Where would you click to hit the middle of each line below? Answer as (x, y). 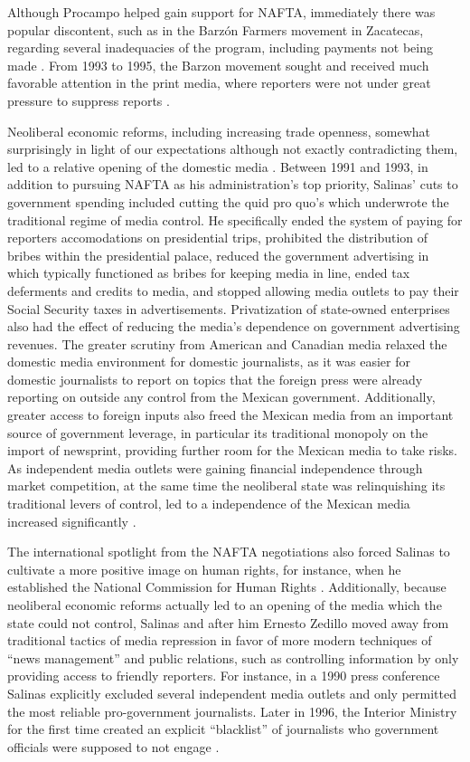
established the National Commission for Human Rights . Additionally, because (227, 587)
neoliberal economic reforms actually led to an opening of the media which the (225, 605)
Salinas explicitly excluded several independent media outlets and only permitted (232, 693)
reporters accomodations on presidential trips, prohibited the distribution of (218, 238)
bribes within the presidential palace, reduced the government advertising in (218, 255)
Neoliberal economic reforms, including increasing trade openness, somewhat (219, 131)
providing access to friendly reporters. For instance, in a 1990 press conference (224, 676)
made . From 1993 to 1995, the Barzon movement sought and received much (218, 65)
